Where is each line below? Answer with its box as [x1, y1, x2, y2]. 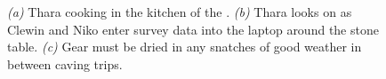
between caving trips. [7, 54, 123, 73]
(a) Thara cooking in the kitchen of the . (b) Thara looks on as [7, 3, 352, 20]
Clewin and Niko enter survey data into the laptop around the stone [7, 20, 379, 38]
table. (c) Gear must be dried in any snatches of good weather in [7, 37, 362, 56]
